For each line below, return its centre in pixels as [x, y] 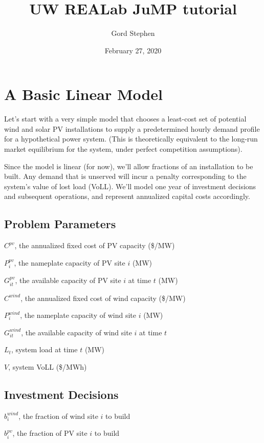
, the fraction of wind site [58, 416]
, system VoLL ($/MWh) [48, 367]
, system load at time [44, 349]
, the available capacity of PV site [68, 280]
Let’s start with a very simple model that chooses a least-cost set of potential [125, 119]
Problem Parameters [60, 224]
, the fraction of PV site [50, 433]
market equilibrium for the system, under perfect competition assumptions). [123, 149]
